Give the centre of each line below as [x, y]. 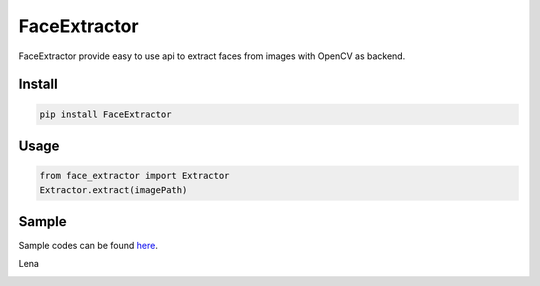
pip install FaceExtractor [105, 114]
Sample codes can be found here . [88, 246]
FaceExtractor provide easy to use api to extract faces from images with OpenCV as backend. [212, 56]
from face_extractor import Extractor [134, 176]
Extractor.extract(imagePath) [113, 189]
